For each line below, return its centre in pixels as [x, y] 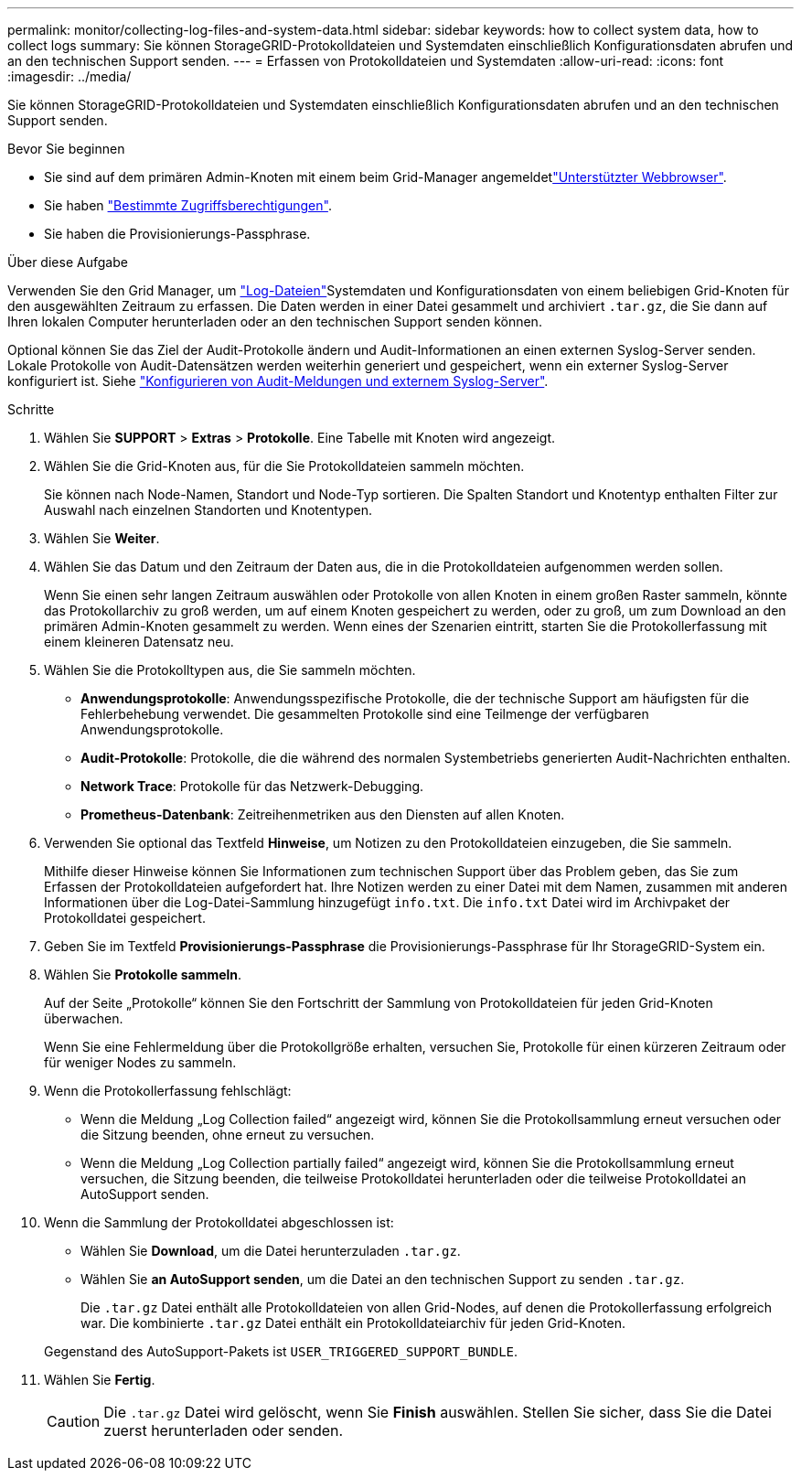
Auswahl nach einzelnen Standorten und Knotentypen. [208, 510]
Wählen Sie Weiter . [102, 538]
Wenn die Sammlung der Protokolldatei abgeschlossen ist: [219, 1222]
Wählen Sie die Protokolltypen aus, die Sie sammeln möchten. [230, 670]
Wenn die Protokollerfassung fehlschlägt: [168, 1091]
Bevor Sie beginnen [66, 149]
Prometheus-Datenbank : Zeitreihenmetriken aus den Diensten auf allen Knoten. [323, 814]
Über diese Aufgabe [68, 262]
